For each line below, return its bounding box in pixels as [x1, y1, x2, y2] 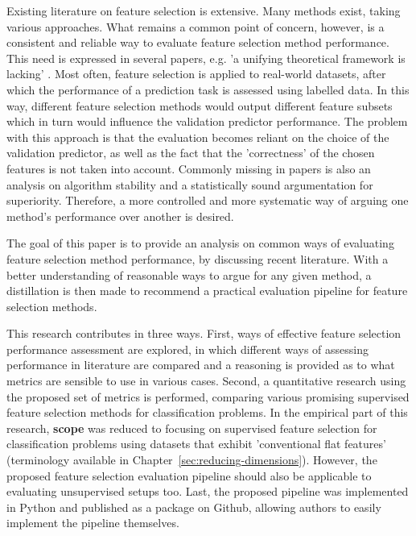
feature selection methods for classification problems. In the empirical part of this [6, 404, 408, 421]
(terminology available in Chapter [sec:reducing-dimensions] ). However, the [6, 451, 377, 468]
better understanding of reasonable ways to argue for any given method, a [6, 266, 372, 283]
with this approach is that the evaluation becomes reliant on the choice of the [6, 128, 389, 145]
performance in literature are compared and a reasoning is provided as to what [6, 356, 395, 373]
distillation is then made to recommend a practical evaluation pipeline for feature [6, 282, 408, 299]
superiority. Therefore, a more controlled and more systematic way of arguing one [6, 192, 409, 209]
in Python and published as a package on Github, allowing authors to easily [6, 498, 381, 515]
